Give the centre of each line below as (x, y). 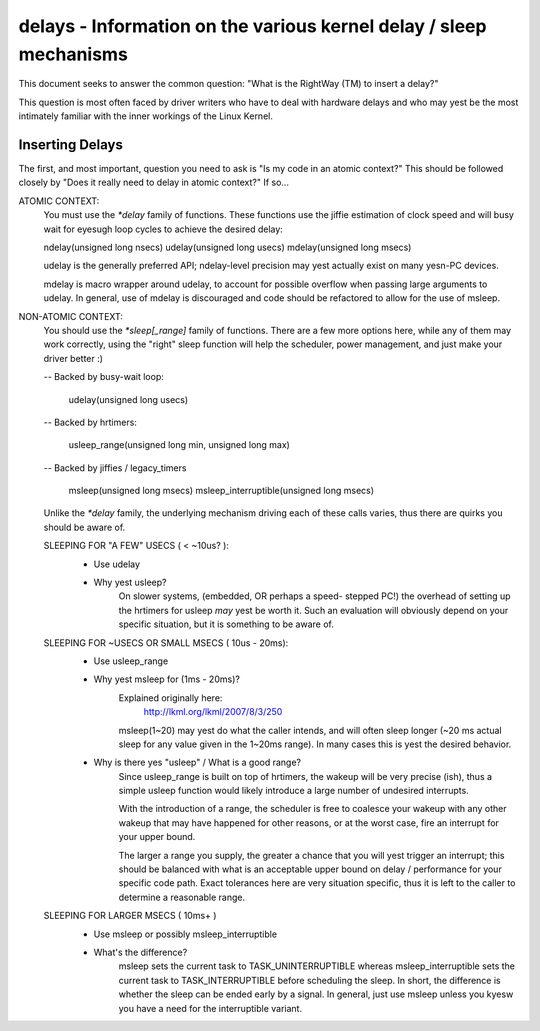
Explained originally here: (170, 697)
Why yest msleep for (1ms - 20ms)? (166, 679)
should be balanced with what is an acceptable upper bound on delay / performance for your (310, 869)
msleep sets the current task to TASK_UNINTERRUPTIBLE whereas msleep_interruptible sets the (316, 966)
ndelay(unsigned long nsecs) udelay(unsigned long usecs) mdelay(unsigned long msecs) (227, 247)
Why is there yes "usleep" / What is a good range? (197, 762)
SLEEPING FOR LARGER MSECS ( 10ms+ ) (130, 916)
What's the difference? (140, 952)
